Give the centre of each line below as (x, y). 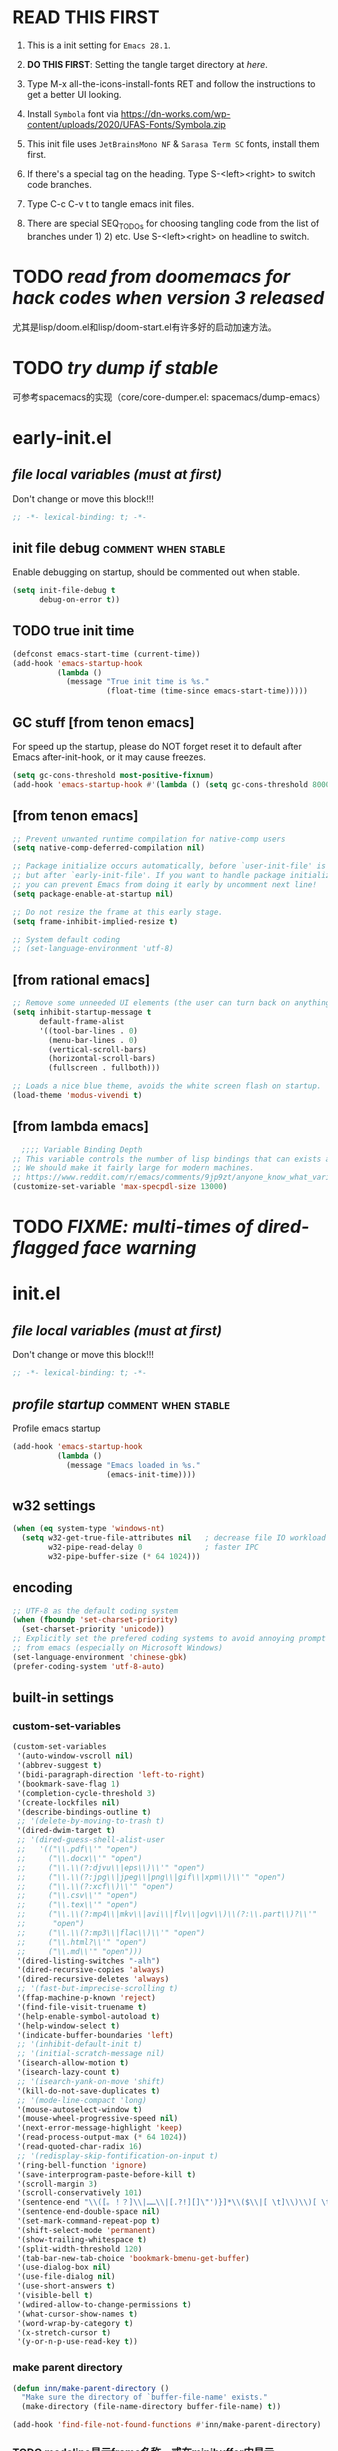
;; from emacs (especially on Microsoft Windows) (118, 1648)
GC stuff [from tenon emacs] (103, 722)
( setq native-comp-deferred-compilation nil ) (108, 848)
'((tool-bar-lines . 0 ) (88, 1031)
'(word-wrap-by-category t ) (75, 2323)
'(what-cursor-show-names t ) (77, 2314)
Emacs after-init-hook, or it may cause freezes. (109, 757)
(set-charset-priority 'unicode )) (93, 1629)
